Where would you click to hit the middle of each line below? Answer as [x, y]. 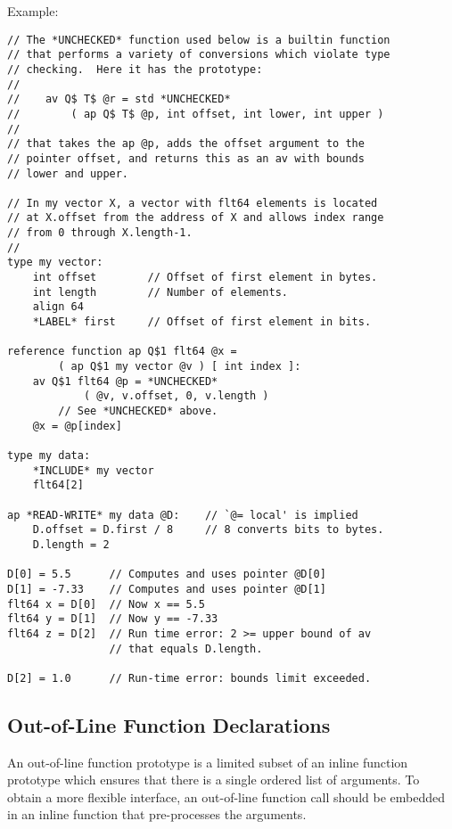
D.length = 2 [71, 544]
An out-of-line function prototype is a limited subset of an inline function [208, 762]
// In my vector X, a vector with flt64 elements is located [193, 203]
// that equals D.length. [186, 648]
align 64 [58, 307]
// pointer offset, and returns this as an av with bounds [186, 158]
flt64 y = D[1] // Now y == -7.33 [113, 619]
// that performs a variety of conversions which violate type [199, 55]
